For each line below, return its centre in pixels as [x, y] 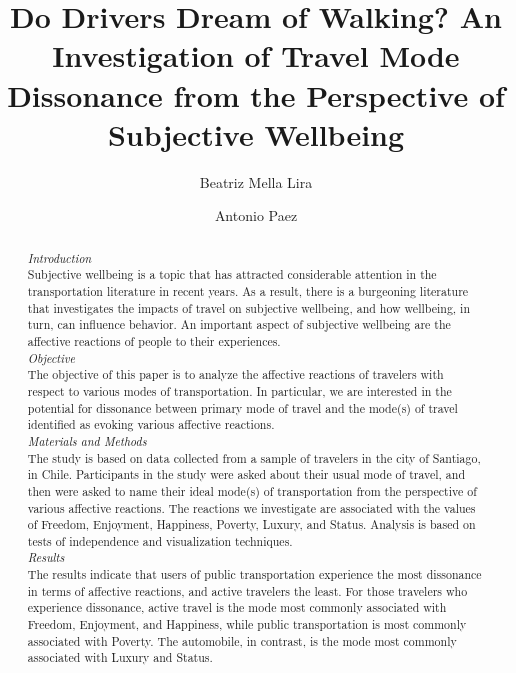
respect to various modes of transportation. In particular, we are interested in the [239, 390]
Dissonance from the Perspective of [256, 94]
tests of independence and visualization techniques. [160, 540]
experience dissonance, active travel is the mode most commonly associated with [237, 607]
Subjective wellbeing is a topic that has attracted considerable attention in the [232, 274]
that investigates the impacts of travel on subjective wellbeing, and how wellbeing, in [249, 307]
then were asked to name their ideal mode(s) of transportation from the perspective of [252, 490]
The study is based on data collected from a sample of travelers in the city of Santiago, [254, 457]
